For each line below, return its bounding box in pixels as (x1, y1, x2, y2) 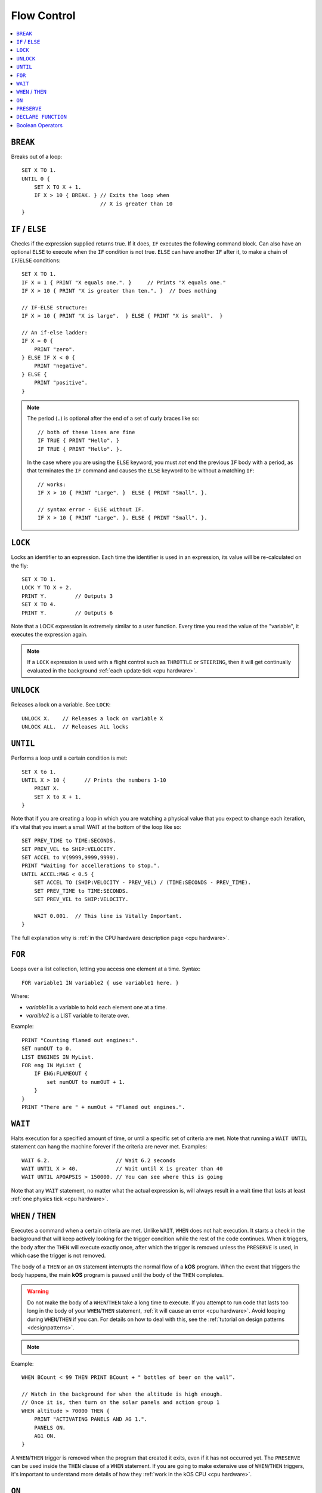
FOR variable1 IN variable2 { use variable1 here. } (21, 979, 179, 986)
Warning (27, 1288, 49, 1295)
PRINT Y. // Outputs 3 (21, 592, 113, 600)
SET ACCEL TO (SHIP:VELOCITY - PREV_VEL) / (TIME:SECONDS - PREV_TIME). (33, 879, 252, 886)
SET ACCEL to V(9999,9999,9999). (21, 854, 119, 861)
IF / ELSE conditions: (11, 257, 61, 264)
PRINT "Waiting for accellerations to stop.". (21, 862, 160, 869)
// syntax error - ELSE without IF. (38, 506, 145, 513)
